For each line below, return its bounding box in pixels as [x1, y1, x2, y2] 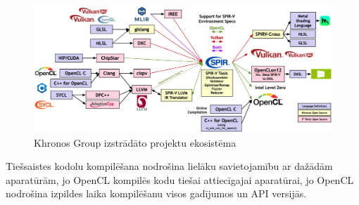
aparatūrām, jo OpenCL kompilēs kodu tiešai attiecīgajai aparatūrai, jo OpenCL [6, 172, 354, 187]
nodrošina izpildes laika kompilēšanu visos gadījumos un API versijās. [6, 186, 307, 201]
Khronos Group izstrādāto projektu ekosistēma [34, 135, 237, 150]
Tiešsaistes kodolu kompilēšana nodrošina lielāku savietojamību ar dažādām [6, 159, 333, 173]
